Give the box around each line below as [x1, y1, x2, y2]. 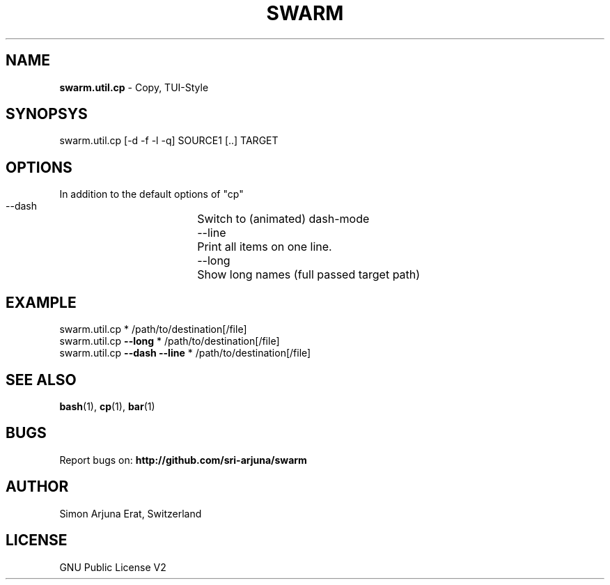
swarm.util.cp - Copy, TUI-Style [59, 81, 209, 93]
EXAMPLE [6, 293, 77, 311]
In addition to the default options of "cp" [59, 188, 244, 201]
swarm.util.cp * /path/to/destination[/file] [59, 323, 247, 336]
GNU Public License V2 [59, 561, 166, 573]
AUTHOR [6, 478, 69, 496]
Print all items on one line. [197, 240, 332, 254]
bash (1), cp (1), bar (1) [59, 400, 155, 412]
